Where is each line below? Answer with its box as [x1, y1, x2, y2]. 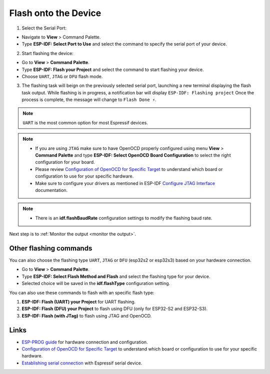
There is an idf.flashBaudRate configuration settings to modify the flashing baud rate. [35, 215, 212, 221]
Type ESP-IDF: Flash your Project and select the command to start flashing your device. [21, 66, 204, 72]
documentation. [35, 187, 68, 193]
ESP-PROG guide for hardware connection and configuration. [21, 339, 148, 345]
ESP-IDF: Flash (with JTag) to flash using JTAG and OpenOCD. [21, 312, 152, 318]
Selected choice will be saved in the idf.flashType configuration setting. [21, 280, 170, 286]
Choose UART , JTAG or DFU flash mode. [21, 73, 103, 79]
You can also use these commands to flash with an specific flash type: [9, 289, 154, 295]
